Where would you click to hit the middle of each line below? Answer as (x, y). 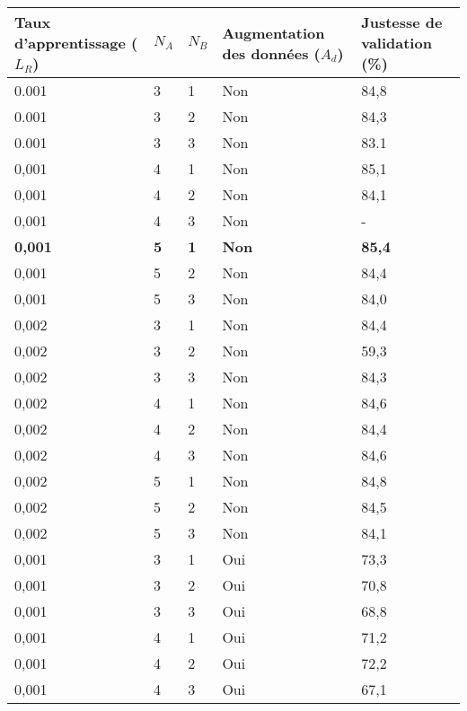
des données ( (271, 53)
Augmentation (273, 32)
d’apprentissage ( (76, 43)
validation (397, 43)
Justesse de (402, 22)
